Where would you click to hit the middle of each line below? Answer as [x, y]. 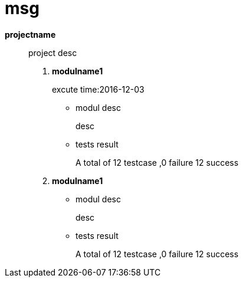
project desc [53, 53]
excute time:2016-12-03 [98, 89]
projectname [30, 34]
